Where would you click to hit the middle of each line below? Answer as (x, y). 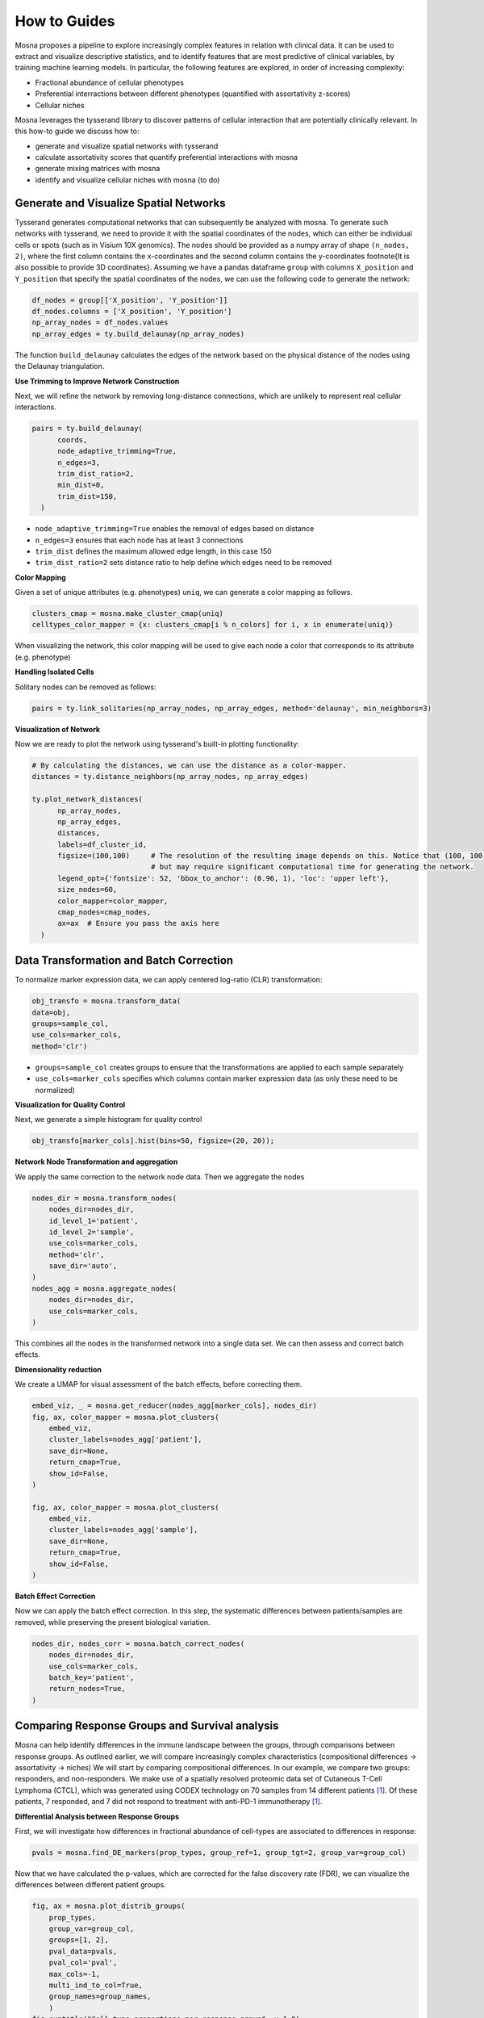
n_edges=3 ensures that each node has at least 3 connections (139, 540)
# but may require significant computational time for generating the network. (313, 867)
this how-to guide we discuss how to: (77, 131)
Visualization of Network (58, 729)
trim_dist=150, (88, 496)
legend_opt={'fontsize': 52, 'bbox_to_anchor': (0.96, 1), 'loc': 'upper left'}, (223, 878)
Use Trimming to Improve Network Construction (97, 381)
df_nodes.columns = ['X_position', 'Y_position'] (132, 312)
